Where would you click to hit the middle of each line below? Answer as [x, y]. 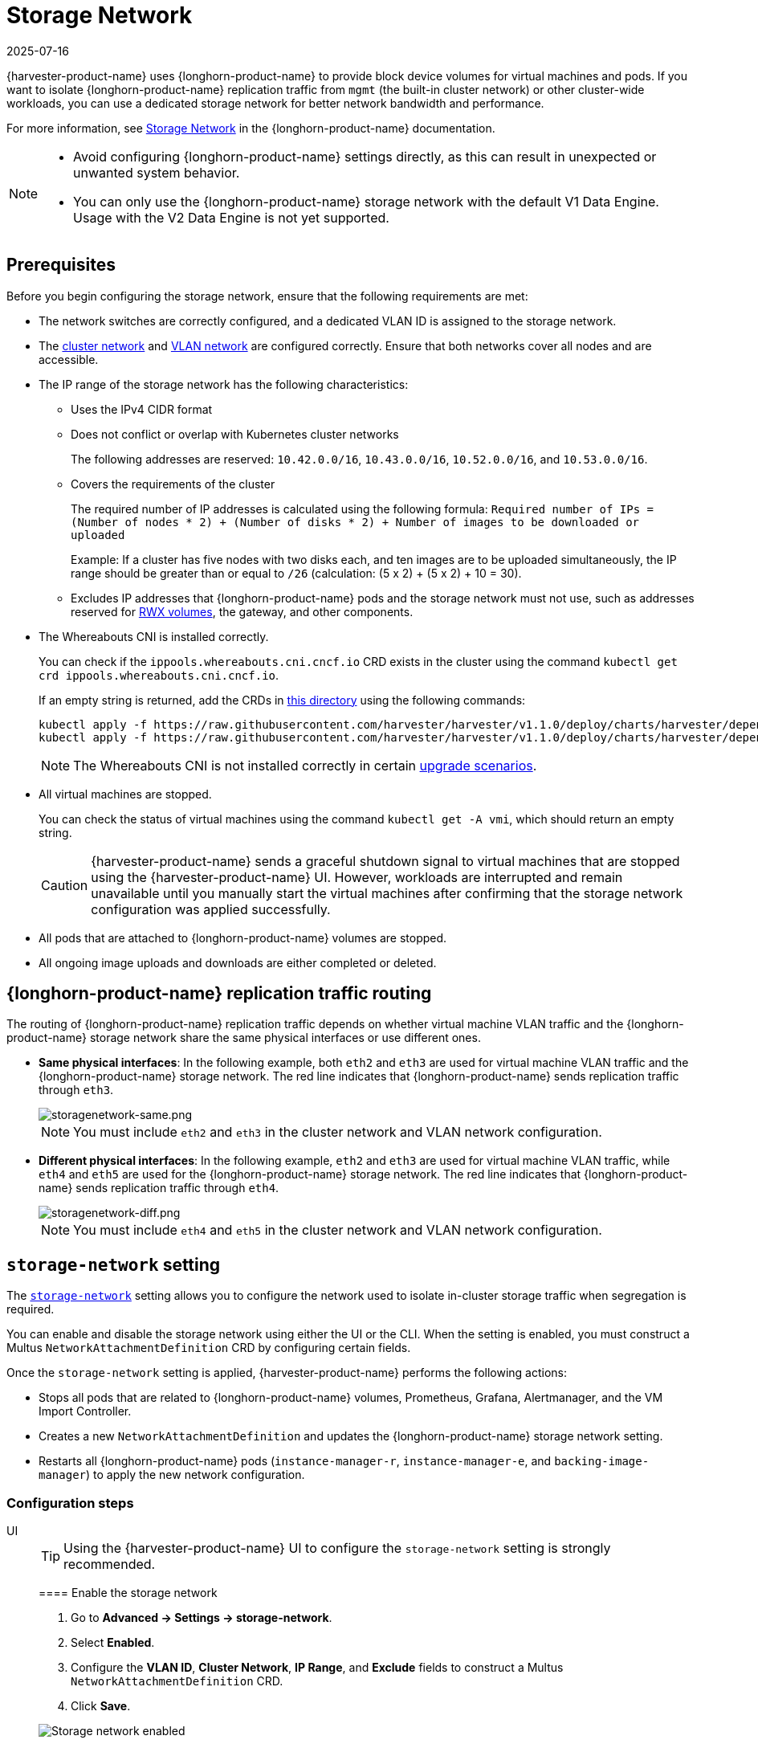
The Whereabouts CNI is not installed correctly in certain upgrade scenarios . [305, 765]
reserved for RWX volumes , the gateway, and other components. [242, 611]
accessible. [69, 359]
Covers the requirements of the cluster [173, 484]
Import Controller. [85, 1411]
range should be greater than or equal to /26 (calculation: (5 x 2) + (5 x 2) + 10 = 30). [296, 573]
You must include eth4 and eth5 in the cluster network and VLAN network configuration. [338, 1230]
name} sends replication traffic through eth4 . [159, 1188]
